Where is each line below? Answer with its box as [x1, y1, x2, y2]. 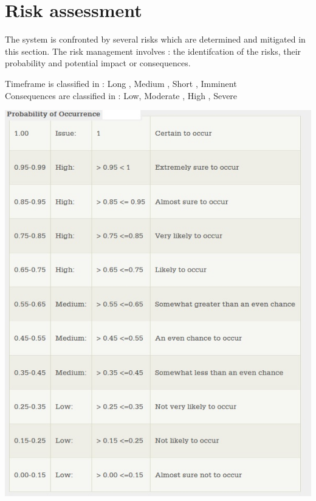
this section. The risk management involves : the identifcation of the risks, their [5, 44, 301, 57]
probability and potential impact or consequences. [5, 57, 191, 69]
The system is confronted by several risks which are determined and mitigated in [5, 33, 306, 46]
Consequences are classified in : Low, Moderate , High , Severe [5, 89, 238, 102]
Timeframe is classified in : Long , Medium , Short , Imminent [5, 77, 237, 89]
